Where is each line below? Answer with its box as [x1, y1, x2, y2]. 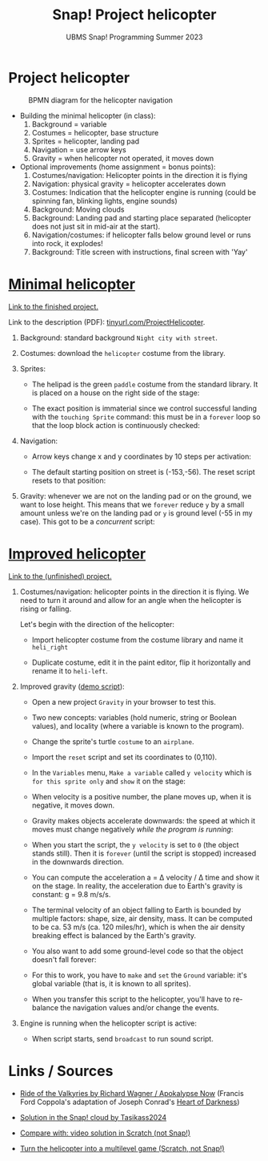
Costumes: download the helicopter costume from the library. [19, 348, 226, 358]
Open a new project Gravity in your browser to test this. [31, 697, 216, 706]
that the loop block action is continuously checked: [31, 420, 200, 430]
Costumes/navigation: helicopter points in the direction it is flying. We [19, 587, 250, 597]
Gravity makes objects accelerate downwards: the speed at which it [31, 815, 256, 825]
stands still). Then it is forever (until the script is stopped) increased [31, 848, 257, 858]
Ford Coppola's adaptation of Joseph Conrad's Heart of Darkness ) [19, 1097, 240, 1106]
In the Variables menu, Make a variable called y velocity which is [31, 767, 252, 777]
